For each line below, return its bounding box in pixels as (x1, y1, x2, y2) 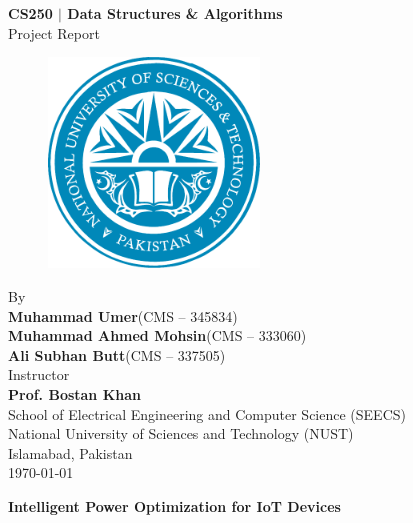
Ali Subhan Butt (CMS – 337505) (8, 344, 226, 365)
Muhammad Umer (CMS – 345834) (8, 305, 238, 326)
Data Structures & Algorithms (67, 3, 283, 23)
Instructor (8, 364, 70, 385)
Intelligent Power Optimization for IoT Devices (8, 495, 341, 516)
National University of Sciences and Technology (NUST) (8, 423, 354, 444)
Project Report (8, 22, 100, 43)
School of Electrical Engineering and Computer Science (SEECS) (8, 403, 406, 424)
